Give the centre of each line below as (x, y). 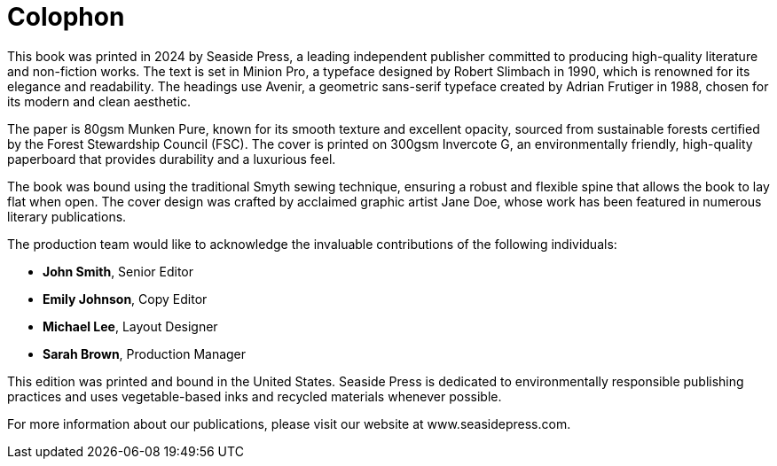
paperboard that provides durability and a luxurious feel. (172, 159)
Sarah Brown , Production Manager (145, 353)
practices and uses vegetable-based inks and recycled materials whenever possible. (255, 396)
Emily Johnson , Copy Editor (125, 299)
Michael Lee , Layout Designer (130, 326)
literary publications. (67, 216)
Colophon (66, 17)
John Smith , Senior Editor (118, 271)
